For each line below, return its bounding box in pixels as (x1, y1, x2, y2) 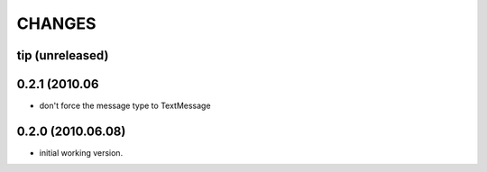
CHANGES (16, 14, 96, 33)
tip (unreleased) (16, 48, 109, 63)
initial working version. (39, 147, 124, 158)
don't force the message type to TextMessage (39, 100, 211, 112)
